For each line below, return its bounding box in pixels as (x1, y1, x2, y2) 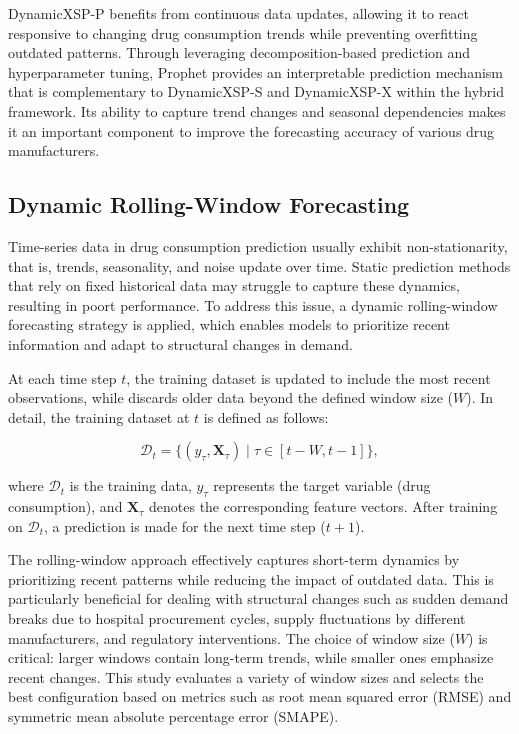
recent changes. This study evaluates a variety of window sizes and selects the (8, 666, 484, 687)
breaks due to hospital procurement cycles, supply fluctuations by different (8, 608, 466, 629)
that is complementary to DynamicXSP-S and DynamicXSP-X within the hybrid (8, 81, 505, 102)
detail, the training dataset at (8, 406, 190, 427)
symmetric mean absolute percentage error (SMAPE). (8, 706, 339, 727)
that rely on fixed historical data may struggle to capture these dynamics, (8, 275, 460, 296)
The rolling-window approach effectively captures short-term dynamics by (8, 549, 460, 570)
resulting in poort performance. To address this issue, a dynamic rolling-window (8, 294, 498, 315)
